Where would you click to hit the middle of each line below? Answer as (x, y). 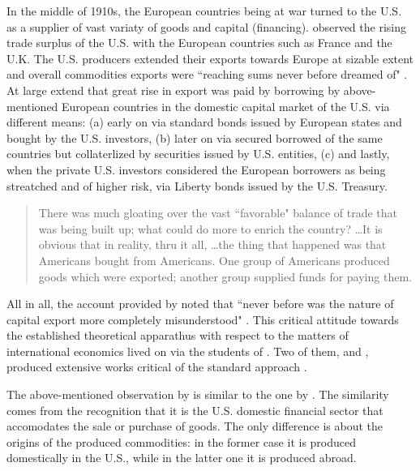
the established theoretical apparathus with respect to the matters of (178, 335)
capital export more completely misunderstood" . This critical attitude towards (203, 319)
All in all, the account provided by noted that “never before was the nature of (200, 304)
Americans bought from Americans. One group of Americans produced (214, 260)
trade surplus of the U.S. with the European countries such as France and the (199, 43)
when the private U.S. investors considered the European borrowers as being (196, 169)
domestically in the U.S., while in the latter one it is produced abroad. (182, 458)
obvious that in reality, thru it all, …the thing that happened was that (212, 244)
